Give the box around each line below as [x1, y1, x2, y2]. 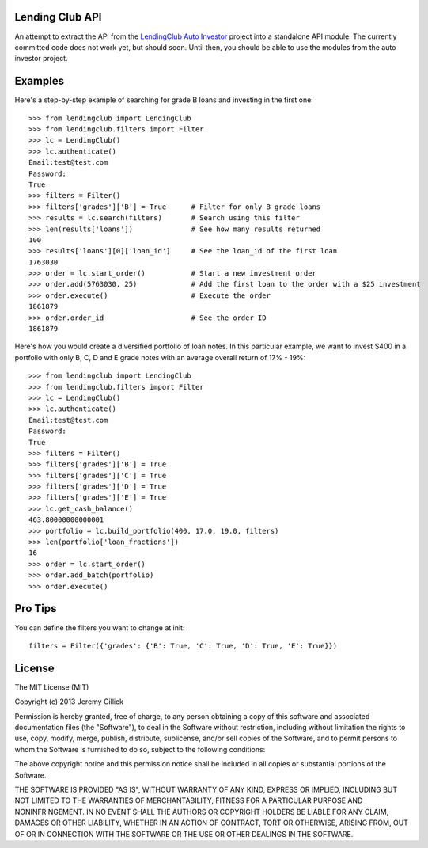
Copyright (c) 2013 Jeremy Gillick [14, 697, 124, 706]
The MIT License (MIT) [14, 682, 89, 692]
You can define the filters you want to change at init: [14, 622, 185, 633]
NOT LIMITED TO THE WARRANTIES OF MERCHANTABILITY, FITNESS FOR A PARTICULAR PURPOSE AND [14, 796, 363, 805]
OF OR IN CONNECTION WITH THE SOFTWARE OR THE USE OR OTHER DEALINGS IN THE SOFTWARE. [14, 829, 354, 838]
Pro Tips [14, 602, 57, 615]
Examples [14, 74, 65, 88]
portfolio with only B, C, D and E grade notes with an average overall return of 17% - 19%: [14, 352, 306, 362]
